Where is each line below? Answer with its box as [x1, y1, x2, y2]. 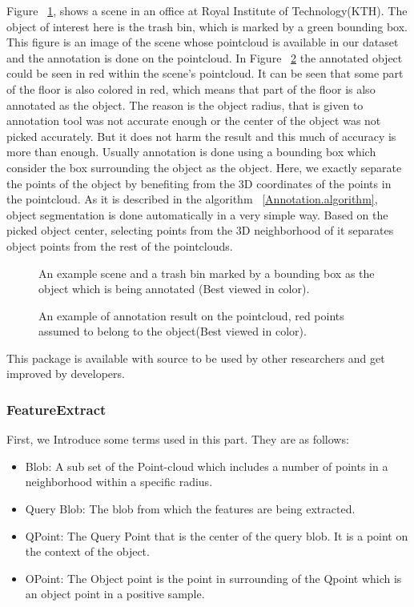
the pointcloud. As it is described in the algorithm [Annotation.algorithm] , [6, 191, 378, 207]
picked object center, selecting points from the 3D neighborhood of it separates [6, 222, 394, 239]
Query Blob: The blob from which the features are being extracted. [25, 500, 356, 517]
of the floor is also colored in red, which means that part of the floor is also [6, 80, 376, 97]
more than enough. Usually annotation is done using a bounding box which [6, 143, 376, 160]
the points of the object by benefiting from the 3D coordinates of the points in [6, 175, 392, 191]
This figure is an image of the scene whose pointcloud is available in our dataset [6, 34, 399, 50]
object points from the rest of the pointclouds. [6, 237, 233, 254]
